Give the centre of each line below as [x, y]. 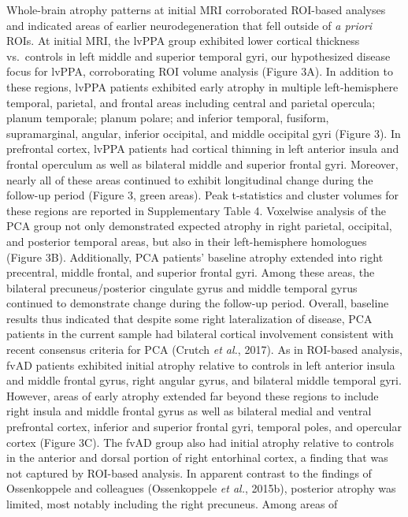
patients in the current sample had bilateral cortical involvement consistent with [200, 334]
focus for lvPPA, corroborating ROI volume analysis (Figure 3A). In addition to [200, 71]
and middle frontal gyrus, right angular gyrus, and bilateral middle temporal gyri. [204, 380]
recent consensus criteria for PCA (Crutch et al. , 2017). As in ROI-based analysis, [204, 350]
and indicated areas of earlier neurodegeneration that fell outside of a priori [189, 25]
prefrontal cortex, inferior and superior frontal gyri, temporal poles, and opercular [204, 427]
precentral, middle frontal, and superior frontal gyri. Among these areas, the [191, 272]
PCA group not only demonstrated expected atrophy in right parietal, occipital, [199, 226]
